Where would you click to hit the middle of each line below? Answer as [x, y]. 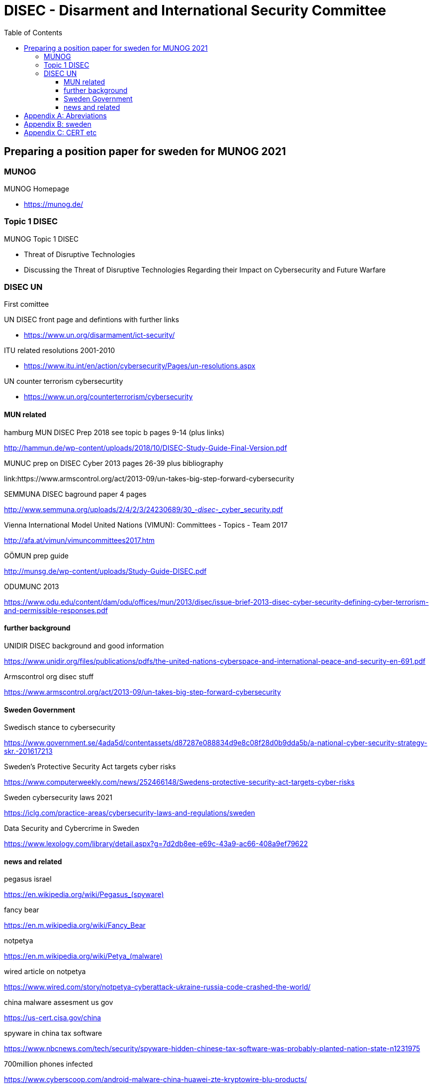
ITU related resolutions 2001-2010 [60, 351]
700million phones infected [48, 1064]
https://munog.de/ [54, 204]
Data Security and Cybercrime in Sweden [72, 828]
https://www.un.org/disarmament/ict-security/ [99, 335]
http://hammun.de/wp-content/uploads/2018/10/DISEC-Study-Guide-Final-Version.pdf [146, 448]
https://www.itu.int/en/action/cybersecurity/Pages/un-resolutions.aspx [140, 366]
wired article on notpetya [45, 972]
